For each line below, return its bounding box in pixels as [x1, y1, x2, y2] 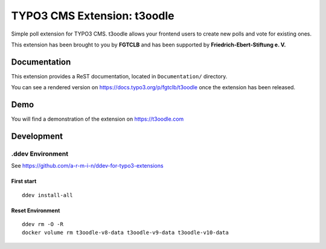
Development [11, 131, 63, 141]
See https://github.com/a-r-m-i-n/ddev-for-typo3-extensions [11, 162, 164, 169]
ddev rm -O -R [22, 221, 63, 228]
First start [11, 178, 37, 185]
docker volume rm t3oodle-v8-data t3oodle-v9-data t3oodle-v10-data [22, 229, 229, 236]
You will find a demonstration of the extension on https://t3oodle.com [11, 115, 184, 123]
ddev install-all [22, 192, 73, 198]
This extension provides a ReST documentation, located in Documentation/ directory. [11, 72, 228, 80]
